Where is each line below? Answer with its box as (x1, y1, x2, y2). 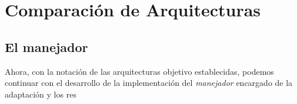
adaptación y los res (5, 88, 76, 100)
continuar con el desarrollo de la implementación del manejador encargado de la (5, 77, 293, 89)
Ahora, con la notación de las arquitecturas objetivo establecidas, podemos (5, 65, 274, 77)
